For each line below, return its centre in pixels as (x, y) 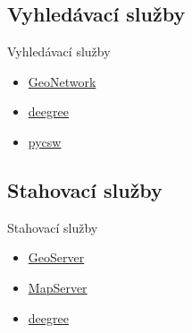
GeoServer (56, 257)
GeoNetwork (62, 81)
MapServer (58, 287)
